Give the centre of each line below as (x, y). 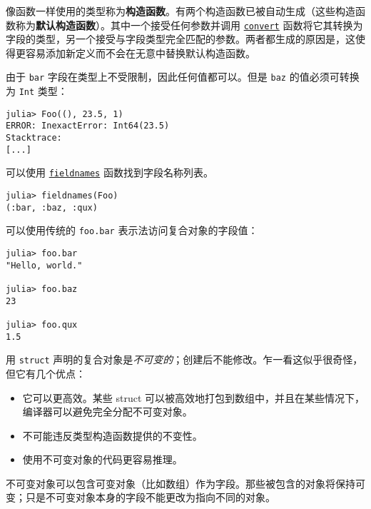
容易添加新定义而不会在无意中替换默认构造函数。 (140, 52)
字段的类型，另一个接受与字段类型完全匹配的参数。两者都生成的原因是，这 (181, 39)
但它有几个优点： (46, 373)
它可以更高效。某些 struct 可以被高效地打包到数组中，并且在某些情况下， (194, 397)
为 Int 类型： (37, 91)
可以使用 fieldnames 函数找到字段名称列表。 (110, 172)
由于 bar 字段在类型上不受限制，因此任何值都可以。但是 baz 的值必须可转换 (183, 77)
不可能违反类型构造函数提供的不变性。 (112, 435)
